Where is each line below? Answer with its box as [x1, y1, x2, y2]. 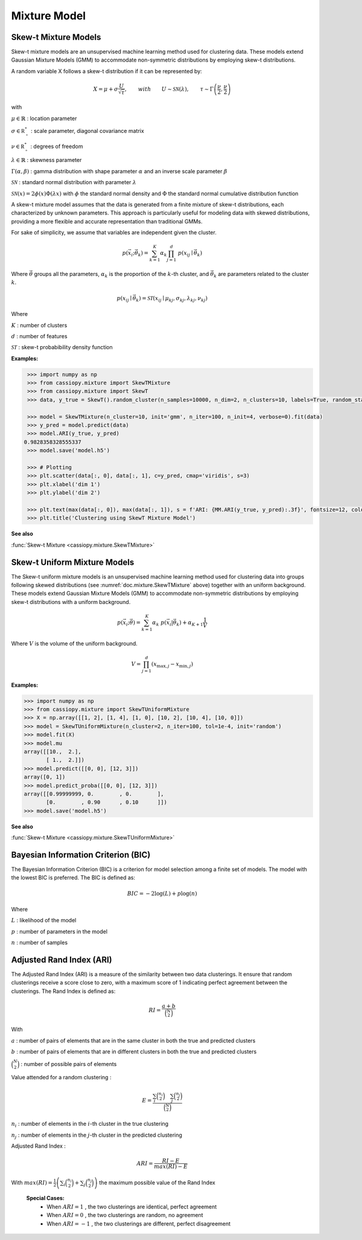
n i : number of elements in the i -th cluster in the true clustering [11, 1120, 169, 1129]
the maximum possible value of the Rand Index [99, 1178, 215, 1186]
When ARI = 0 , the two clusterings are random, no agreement [46, 1212, 203, 1219]
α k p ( [151, 619, 167, 628]
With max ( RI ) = [11, 1178, 53, 1186]
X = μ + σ [93, 85, 119, 92]
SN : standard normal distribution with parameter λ [11, 179, 137, 186]
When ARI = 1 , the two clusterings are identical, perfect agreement [46, 1203, 217, 1210]
